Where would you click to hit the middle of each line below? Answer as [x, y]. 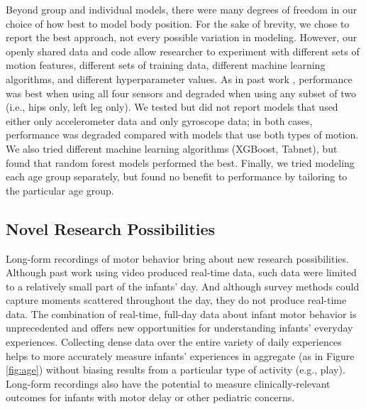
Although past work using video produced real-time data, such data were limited [181, 272]
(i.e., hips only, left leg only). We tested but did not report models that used [172, 107]
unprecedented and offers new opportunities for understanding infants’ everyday [179, 328]
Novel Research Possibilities [111, 228]
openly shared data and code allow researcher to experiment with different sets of [183, 51]
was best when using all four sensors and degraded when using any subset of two [181, 93]
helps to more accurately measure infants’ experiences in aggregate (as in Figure [180, 355]
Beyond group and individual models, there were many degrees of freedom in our [182, 9]
